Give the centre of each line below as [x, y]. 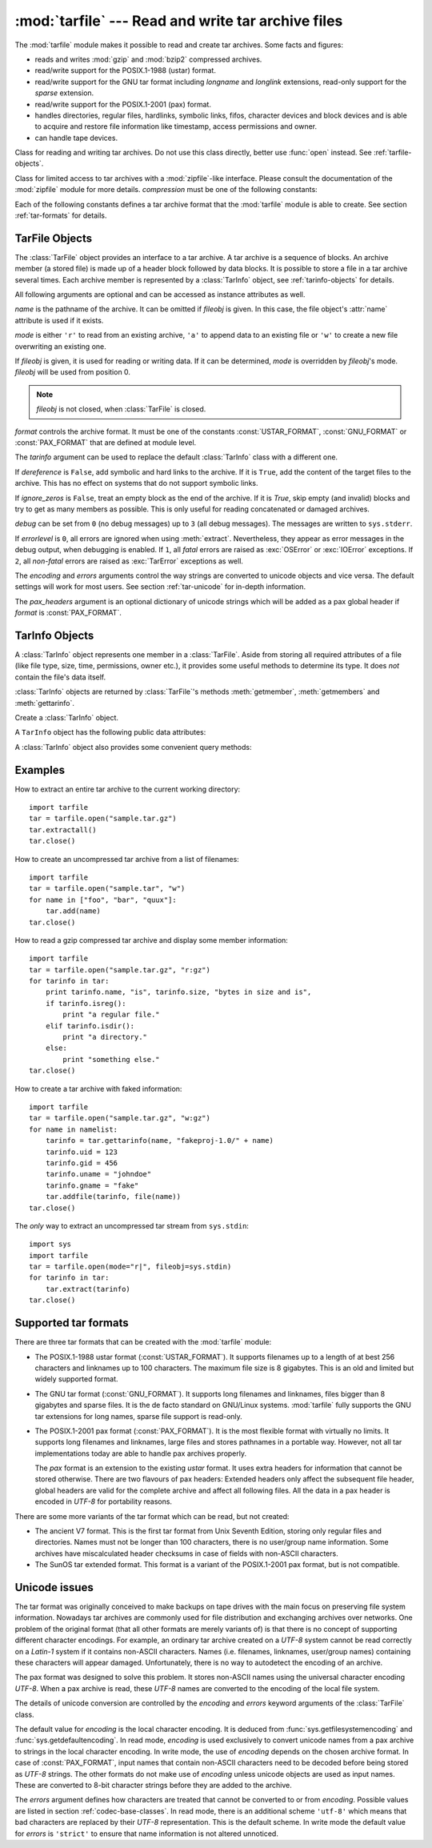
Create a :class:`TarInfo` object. [67, 717]
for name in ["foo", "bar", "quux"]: [103, 900]
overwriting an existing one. [61, 346]
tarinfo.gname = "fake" [92, 1185]
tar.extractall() [63, 830]
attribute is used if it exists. [59, 320]
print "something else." [111, 1059]
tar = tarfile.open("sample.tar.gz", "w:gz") [120, 1118]
